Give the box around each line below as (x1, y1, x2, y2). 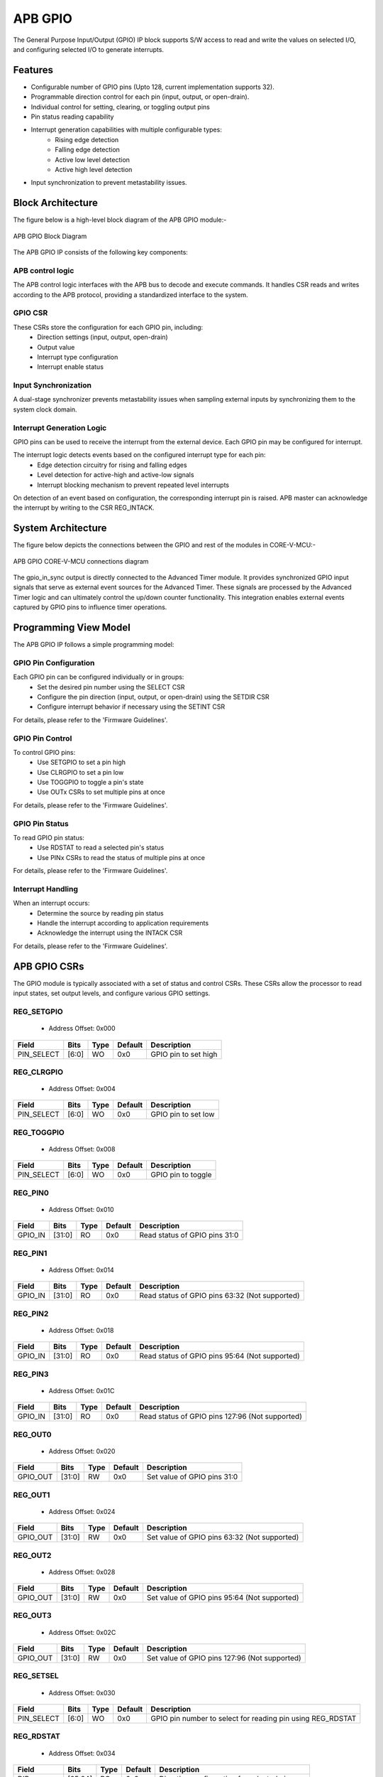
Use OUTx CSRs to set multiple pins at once (37, 788, 166, 796)
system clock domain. (13, 405, 77, 414)
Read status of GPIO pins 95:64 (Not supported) (139, 1351, 301, 1361)
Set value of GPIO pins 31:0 (146, 1472, 238, 1482)
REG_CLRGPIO (13, 1067, 64, 1077)
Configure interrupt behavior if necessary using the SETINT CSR (37, 702, 226, 711)
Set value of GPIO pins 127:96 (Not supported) (146, 1653, 301, 1663)
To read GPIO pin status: (13, 834, 85, 842)
